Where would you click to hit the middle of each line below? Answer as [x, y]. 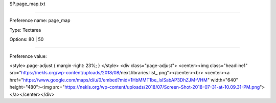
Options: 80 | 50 [27, 39]
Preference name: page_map [40, 20]
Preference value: [28, 56]
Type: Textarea [25, 30]
